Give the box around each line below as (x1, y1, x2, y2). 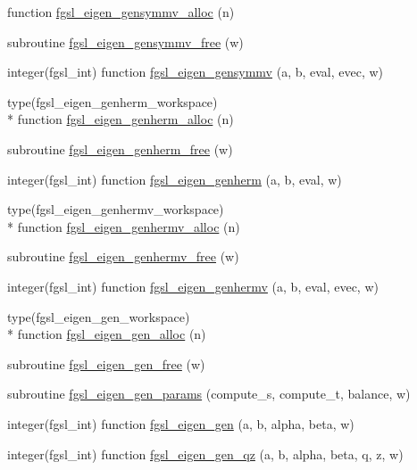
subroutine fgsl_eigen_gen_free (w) (7, 354, 205, 373)
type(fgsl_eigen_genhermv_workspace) (7, 200, 224, 219)
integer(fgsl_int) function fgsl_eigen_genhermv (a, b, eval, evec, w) (7, 276, 379, 295)
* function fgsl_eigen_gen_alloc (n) (7, 325, 206, 343)
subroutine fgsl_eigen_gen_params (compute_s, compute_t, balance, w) (7, 384, 411, 403)
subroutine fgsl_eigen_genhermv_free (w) (7, 247, 239, 266)
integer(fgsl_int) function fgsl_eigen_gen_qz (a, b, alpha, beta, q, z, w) (7, 444, 404, 463)
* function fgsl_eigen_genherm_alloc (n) (7, 110, 234, 128)
